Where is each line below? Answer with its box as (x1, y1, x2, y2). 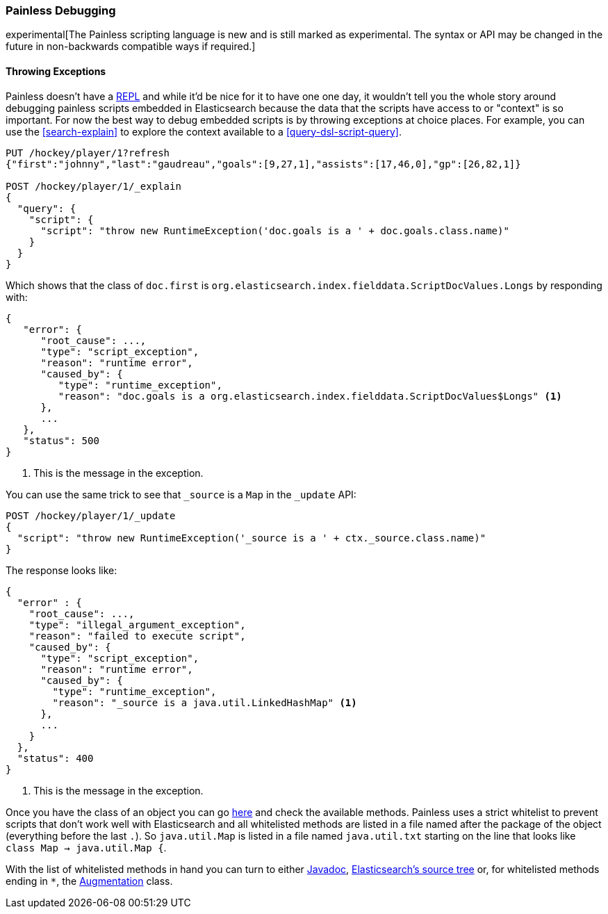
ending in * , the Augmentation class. (6, 874, 173, 887)
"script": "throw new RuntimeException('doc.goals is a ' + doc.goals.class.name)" (40, 225, 509, 236)
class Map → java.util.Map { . (6, 841, 167, 854)
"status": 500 (23, 434, 99, 446)
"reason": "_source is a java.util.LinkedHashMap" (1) (52, 696, 357, 708)
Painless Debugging (6, 3, 116, 17)
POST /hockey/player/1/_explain (6, 180, 181, 192)
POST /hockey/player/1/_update (6, 509, 176, 521)
